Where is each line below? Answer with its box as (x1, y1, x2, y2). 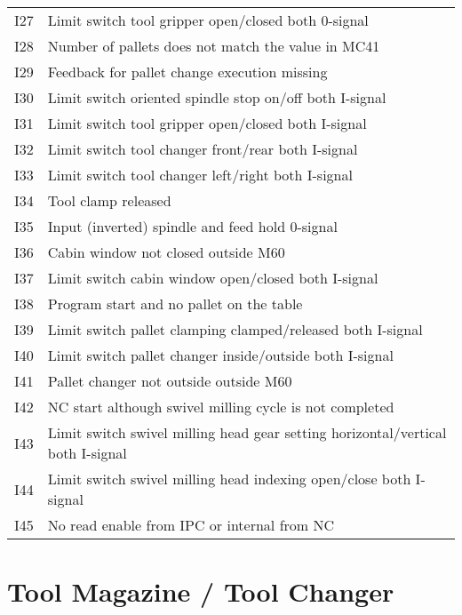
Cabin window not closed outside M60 (47, 242, 285, 262)
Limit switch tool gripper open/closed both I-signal (47, 113, 367, 133)
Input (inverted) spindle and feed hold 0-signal (47, 216, 338, 236)
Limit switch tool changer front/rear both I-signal (47, 139, 358, 159)
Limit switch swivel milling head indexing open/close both (47, 468, 411, 489)
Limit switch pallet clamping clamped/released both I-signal (47, 319, 423, 339)
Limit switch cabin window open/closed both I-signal (47, 268, 378, 288)
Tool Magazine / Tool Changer (7, 573, 394, 610)
